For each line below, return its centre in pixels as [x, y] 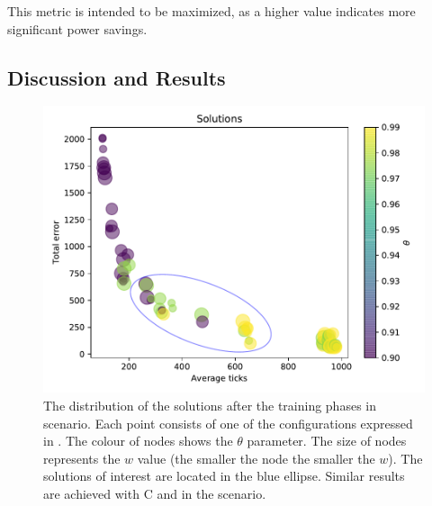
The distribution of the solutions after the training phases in [210, 405]
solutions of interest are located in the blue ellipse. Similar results [224, 476]
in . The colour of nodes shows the [138, 441]
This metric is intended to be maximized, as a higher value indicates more [211, 11]
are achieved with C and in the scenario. [155, 493]
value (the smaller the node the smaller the [256, 458]
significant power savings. [77, 28]
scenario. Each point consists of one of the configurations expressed [228, 423]
